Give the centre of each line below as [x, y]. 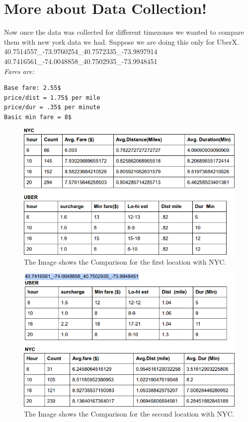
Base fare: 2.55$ [33, 88]
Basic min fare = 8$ [38, 117]
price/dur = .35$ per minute [52, 107]
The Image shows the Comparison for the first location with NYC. [125, 261]
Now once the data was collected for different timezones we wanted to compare [124, 32]
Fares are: [19, 71]
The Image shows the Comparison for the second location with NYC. [129, 413]
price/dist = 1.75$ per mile [52, 98]
